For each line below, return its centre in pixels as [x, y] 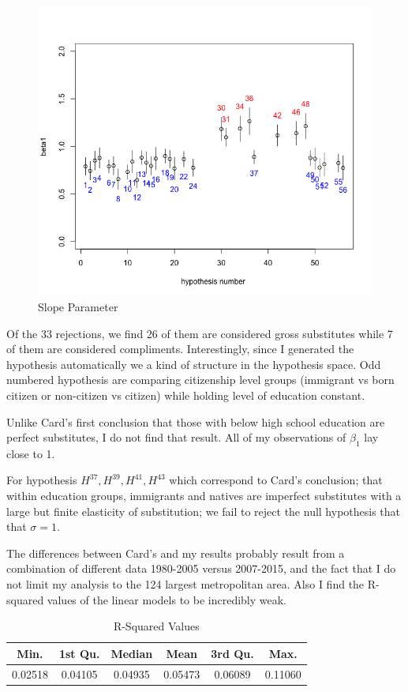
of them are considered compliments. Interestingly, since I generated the [180, 349]
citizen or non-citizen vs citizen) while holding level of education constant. [186, 395]
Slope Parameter [78, 306]
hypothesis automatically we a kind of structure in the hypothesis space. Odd [194, 364]
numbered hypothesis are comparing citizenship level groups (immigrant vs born [200, 380]
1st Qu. [79, 653]
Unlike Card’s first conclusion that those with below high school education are [196, 421]
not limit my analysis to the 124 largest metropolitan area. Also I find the [185, 584]
